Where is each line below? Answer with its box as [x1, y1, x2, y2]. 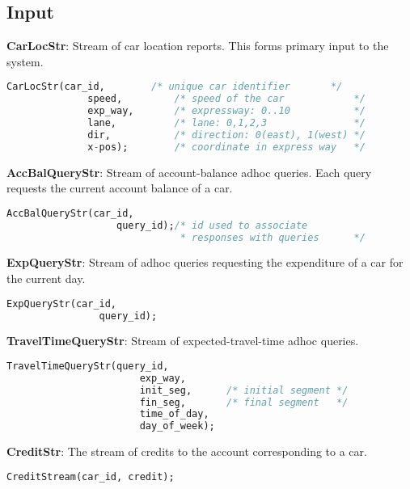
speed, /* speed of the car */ [87, 93, 366, 105]
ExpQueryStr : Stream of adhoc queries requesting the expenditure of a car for [6, 254, 404, 271]
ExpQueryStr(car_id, [6, 297, 117, 310]
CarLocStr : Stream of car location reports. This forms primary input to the [6, 37, 389, 54]
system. [6, 53, 44, 70]
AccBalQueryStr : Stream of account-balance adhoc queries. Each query [6, 163, 372, 180]
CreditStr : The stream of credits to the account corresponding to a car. [6, 443, 367, 460]
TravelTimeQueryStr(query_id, [6, 360, 169, 372]
